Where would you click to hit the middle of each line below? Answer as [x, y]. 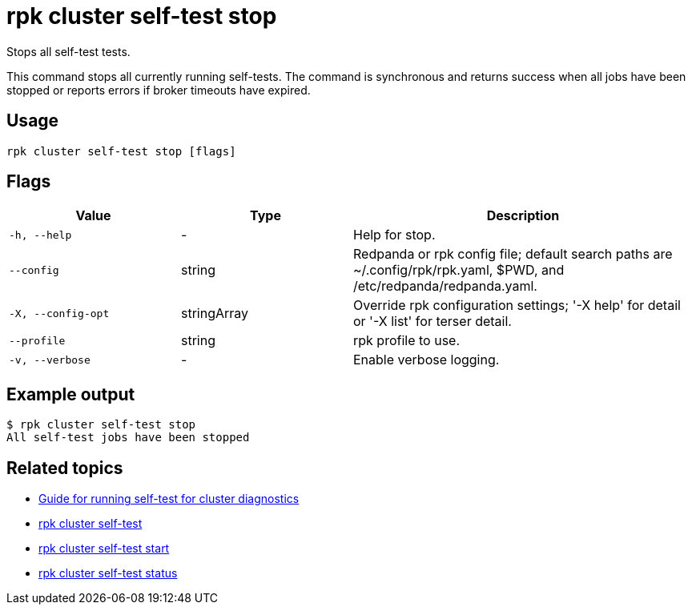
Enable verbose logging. [426, 360]
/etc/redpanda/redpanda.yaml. [445, 286]
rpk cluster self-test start [104, 549]
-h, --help [40, 235]
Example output [71, 394]
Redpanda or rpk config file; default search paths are [513, 254]
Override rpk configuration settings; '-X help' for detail [517, 305]
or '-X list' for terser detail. [432, 322]
